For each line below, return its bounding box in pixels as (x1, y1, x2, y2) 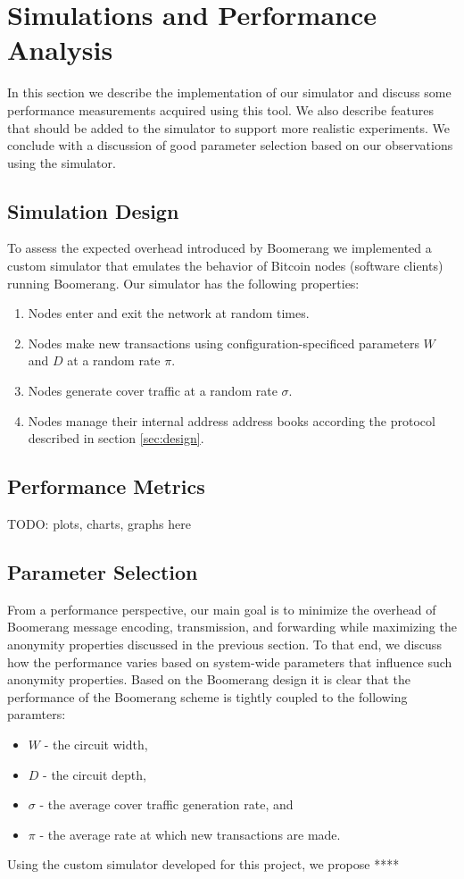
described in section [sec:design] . (28, 429, 204, 448)
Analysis (7, 31, 113, 68)
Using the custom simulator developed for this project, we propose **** (7, 855, 400, 874)
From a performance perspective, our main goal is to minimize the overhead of (7, 599, 436, 618)
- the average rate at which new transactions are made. (39, 825, 341, 843)
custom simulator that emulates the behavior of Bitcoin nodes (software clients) (7, 256, 443, 275)
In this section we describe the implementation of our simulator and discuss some (7, 83, 452, 102)
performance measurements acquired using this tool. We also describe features (7, 100, 434, 119)
